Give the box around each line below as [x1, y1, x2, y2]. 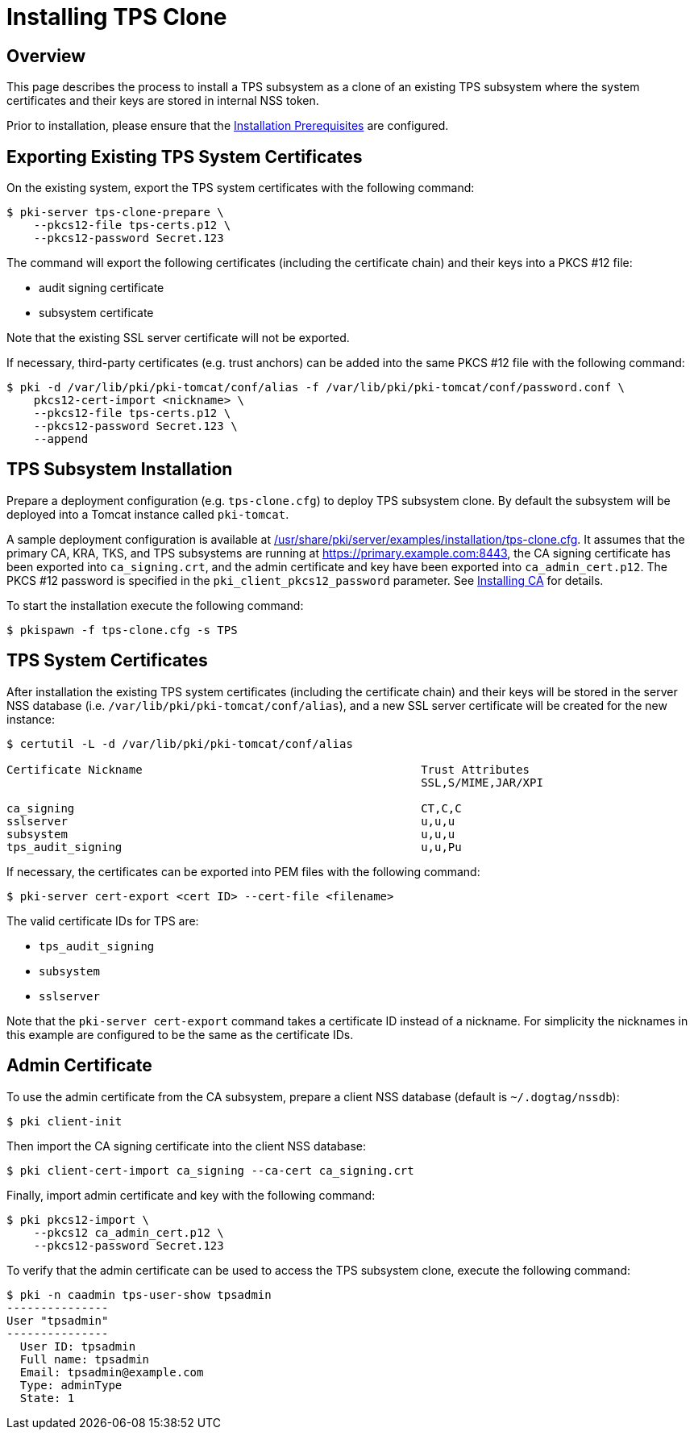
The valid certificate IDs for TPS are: [6, 913, 199, 928]
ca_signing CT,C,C [6, 801, 462, 815]
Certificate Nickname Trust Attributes [6, 762, 530, 776]
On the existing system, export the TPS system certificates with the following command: [6, 181, 475, 195]
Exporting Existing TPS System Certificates [6, 146, 363, 167]
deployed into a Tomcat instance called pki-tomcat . [6, 507, 289, 521]
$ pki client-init [6, 1114, 123, 1128]
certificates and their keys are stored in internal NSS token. [6, 94, 319, 108]
